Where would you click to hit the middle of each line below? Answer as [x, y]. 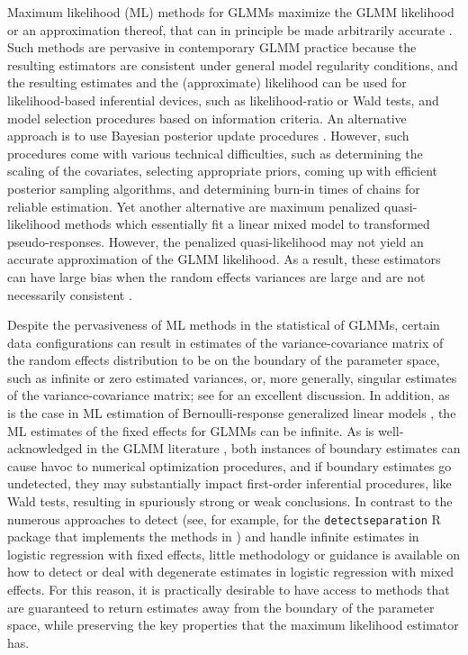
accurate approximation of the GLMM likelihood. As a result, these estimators [224, 259]
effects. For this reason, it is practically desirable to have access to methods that [229, 590]
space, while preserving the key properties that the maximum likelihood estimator [233, 625]
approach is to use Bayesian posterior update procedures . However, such [208, 136]
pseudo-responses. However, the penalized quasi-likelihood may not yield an [216, 241]
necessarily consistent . [70, 294]
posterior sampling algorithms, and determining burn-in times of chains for [214, 188]
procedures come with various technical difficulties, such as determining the [215, 153]
